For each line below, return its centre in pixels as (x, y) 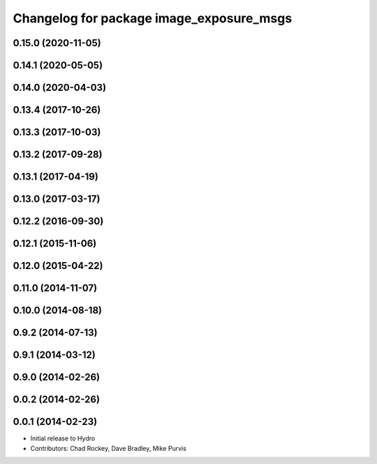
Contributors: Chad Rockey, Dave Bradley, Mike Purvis (108, 448)
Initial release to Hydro (63, 438)
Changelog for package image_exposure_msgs (153, 18)
